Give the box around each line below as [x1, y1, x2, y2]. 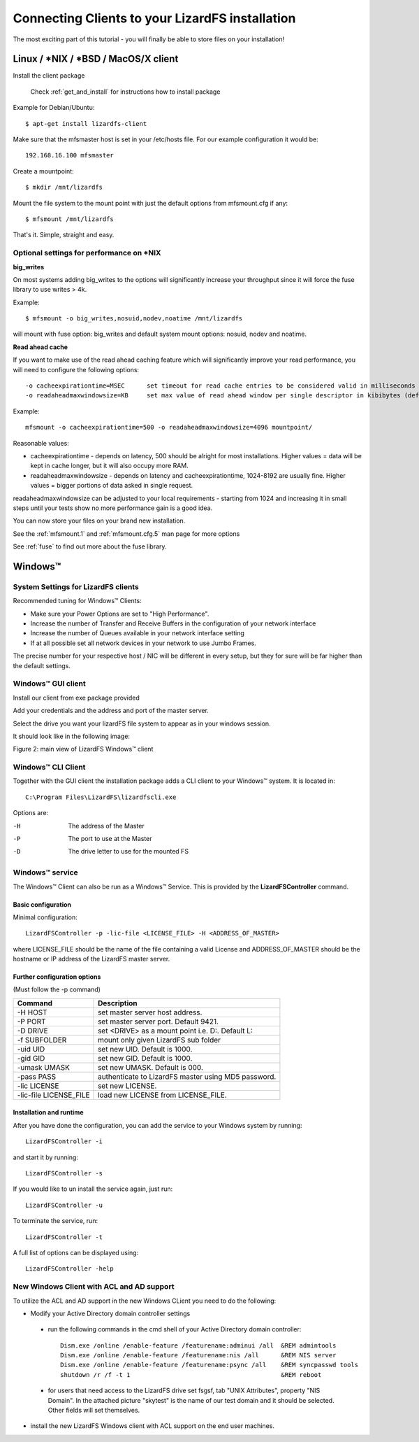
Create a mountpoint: [13, 167, 74, 175]
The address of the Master [68, 821, 145, 830]
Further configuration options [13, 973, 101, 981]
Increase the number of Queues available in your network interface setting [30, 629, 244, 637]
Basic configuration [13, 900, 72, 909]
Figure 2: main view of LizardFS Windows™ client [13, 745, 154, 754]
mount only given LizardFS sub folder [98, 1035, 221, 1045]
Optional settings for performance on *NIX [13, 248, 161, 258]
